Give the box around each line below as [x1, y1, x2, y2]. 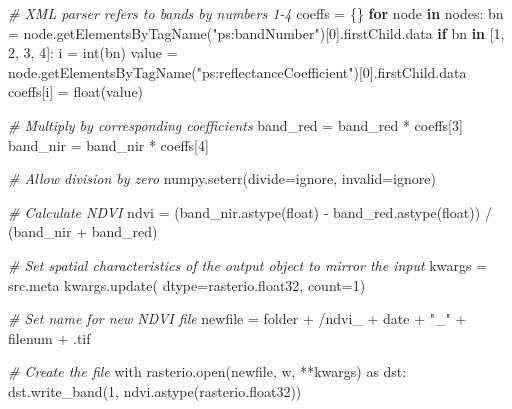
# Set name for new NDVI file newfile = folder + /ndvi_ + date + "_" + [8, 308, 467, 329]
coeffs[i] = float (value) [8, 81, 144, 102]
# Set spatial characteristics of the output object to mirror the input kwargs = [8, 254, 488, 275]
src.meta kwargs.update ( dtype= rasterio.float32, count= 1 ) [8, 274, 366, 295]
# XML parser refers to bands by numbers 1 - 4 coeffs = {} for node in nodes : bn [8, 3, 504, 23]
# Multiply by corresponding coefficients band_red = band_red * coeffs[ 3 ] [8, 114, 463, 135]
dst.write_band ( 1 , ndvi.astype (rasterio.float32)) [8, 380, 302, 401]
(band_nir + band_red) [8, 221, 158, 242]
